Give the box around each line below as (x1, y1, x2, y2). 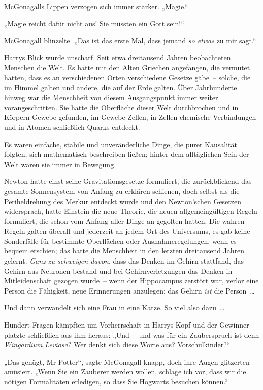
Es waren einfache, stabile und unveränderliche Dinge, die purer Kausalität (4, 139, 237, 149)
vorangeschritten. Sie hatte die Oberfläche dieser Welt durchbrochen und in (4, 102, 239, 112)
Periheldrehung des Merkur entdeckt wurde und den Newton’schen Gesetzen (4, 196, 241, 206)
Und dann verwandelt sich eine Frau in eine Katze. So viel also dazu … (4, 302, 225, 313)
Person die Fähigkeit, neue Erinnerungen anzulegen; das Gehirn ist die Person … (4, 285, 255, 296)
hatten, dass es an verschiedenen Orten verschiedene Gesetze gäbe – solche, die (4, 72, 251, 82)
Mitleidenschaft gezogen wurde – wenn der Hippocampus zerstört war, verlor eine (4, 275, 259, 286)
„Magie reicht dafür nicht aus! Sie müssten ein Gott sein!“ (4, 18, 184, 28)
